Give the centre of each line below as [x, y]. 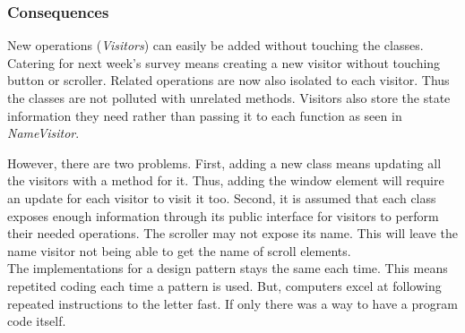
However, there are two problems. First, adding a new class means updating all [224, 162]
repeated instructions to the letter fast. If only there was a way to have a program [232, 303]
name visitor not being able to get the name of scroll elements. [179, 250]
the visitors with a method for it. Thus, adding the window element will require [226, 180]
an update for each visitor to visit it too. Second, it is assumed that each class [222, 197]
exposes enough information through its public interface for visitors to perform [223, 215]
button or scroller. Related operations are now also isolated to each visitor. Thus [228, 80]
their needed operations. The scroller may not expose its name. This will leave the [232, 233]
